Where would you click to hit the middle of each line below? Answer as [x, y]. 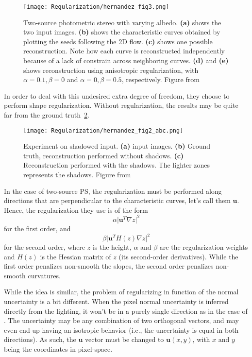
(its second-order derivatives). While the [178, 256]
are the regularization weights [204, 247]
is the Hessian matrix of [76, 256]
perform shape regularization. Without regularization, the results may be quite [121, 105]
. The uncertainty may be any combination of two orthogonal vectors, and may [121, 320]
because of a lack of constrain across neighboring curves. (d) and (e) [126, 60]
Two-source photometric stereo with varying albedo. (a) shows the [122, 22]
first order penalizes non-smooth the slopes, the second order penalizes [109, 266]
